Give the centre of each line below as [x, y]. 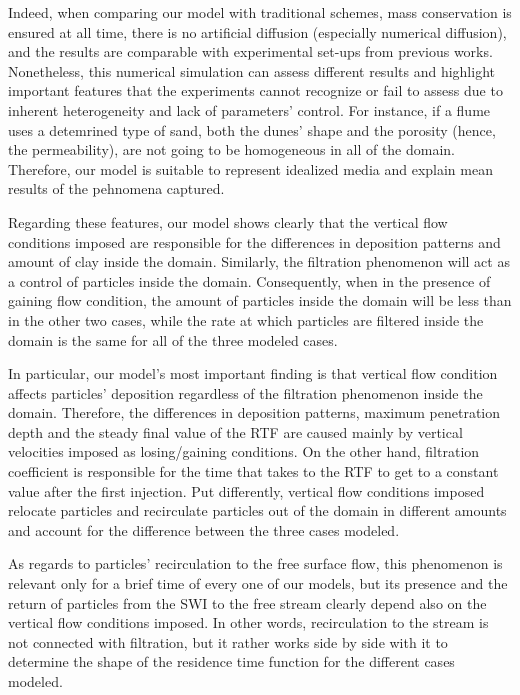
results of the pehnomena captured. [116, 188]
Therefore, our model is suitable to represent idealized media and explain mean [250, 168]
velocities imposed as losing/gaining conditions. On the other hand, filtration [244, 451]
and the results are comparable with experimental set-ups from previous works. [250, 51]
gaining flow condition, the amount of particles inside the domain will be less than [260, 300]
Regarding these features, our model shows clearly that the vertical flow [228, 221]
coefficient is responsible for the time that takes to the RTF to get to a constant [253, 471]
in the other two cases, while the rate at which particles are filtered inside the [246, 319]
